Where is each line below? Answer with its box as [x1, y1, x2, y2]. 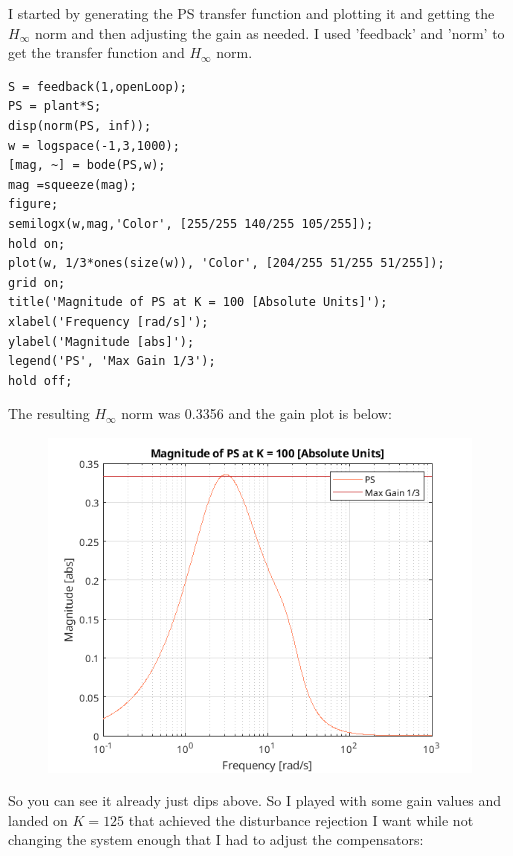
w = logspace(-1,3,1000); [8, 138, 180, 153]
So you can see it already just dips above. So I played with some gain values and [8, 790, 502, 811]
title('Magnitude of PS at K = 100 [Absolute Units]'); [8, 295, 388, 310]
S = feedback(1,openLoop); [8, 79, 187, 94]
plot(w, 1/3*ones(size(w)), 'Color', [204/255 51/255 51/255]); [8, 256, 445, 271]
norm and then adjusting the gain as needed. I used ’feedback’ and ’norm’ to [34, 22, 505, 43]
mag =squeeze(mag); [8, 177, 137, 192]
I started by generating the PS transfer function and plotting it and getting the [8, 3, 495, 23]
